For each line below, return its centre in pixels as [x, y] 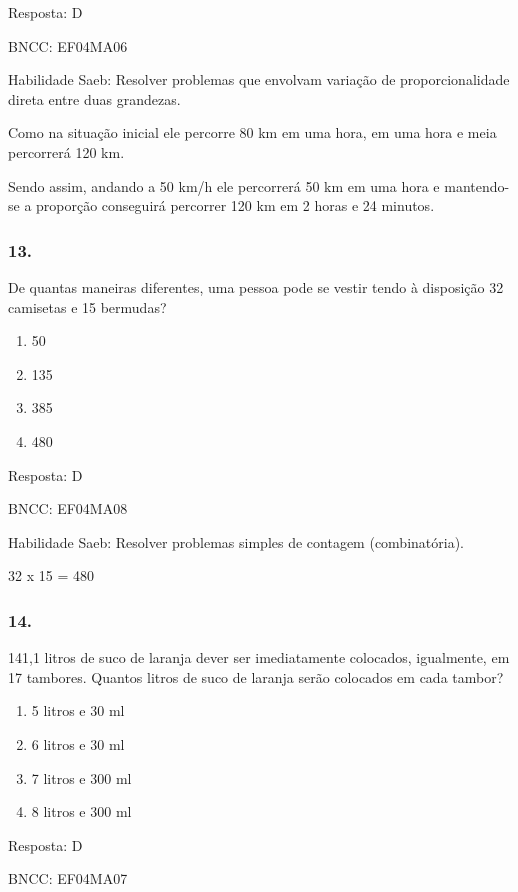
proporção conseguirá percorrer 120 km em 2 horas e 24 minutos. [235, 205]
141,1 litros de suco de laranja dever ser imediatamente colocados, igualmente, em [259, 657]
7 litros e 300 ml [81, 777]
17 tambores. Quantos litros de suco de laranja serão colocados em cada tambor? [256, 676]
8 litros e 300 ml [81, 811]
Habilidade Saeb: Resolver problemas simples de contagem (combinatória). [236, 541]
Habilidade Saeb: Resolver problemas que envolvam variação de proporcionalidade [259, 79]
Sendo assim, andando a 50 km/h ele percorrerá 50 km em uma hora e [224, 185]
